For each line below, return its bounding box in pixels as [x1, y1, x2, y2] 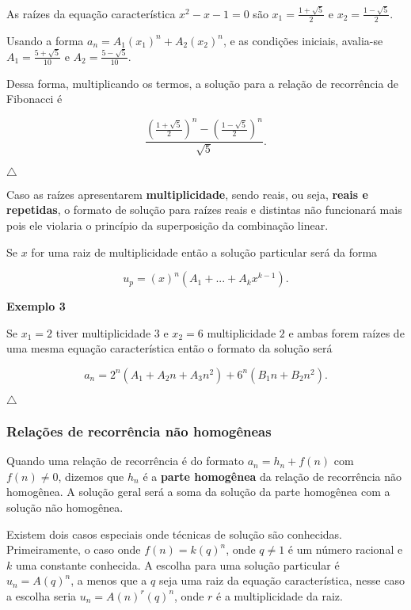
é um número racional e [287, 541, 403, 558]
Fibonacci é [6, 90, 63, 107]
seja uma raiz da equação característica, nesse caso [158, 572, 405, 589]
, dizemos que [58, 467, 124, 484]
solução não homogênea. [6, 498, 124, 515]
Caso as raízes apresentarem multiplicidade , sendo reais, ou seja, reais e [6, 185, 368, 202]
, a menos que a [70, 572, 147, 589]
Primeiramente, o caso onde [6, 541, 141, 558]
